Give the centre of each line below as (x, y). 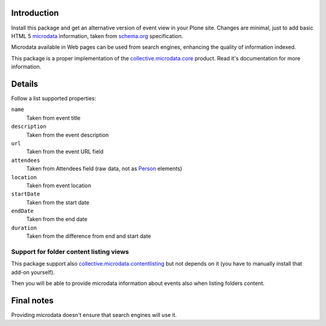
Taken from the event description (67, 135)
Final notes (32, 300)
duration (24, 228)
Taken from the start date (58, 202)
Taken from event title (53, 118)
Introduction (35, 13)
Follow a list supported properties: (54, 98)
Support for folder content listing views (70, 252)
